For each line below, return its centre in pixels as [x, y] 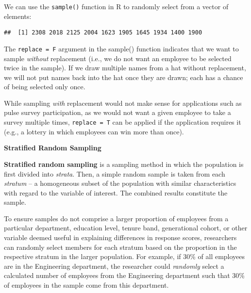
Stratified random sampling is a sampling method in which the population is [124, 164]
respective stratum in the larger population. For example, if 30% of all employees [125, 256]
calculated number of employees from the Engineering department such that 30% [124, 275]
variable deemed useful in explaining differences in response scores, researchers [120, 237]
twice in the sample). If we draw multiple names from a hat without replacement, [125, 68]
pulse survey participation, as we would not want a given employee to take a [117, 112]
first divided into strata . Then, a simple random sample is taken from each [115, 173]
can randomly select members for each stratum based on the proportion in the [120, 247]
